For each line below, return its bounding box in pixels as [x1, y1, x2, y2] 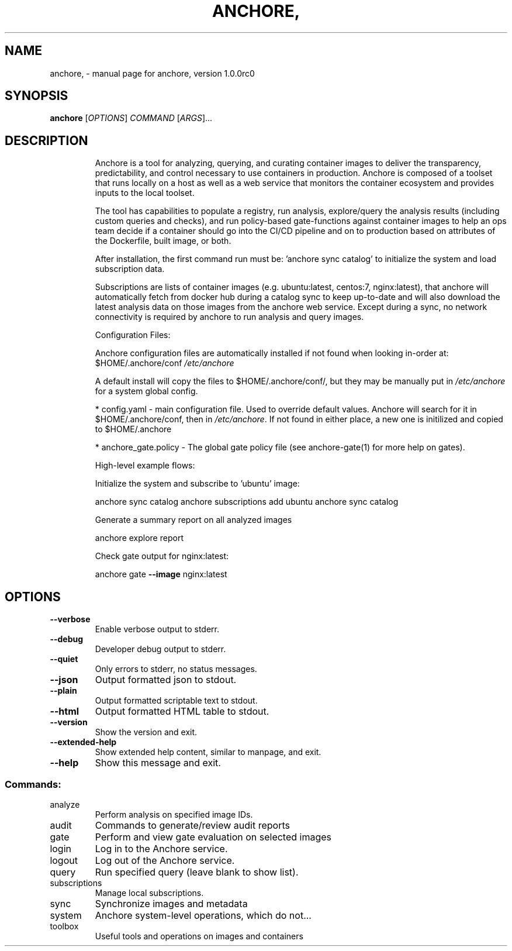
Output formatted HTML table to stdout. [95, 705, 269, 718]
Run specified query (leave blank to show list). [95, 866, 299, 878]
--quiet [50, 654, 78, 664]
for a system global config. [95, 386, 198, 397]
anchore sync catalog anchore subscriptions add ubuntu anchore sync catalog [95, 497, 399, 507]
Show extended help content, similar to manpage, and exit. [95, 747, 321, 757]
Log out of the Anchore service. [95, 854, 235, 866]
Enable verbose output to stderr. [95, 624, 219, 635]
